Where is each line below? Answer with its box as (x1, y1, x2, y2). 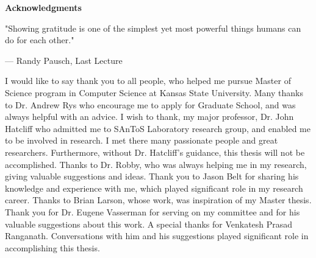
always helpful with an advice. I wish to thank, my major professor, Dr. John (5, 110, 294, 123)
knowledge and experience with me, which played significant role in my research (5, 181, 303, 194)
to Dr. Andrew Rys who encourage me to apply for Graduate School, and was (5, 98, 296, 111)
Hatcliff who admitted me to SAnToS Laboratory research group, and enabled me (5, 122, 311, 134)
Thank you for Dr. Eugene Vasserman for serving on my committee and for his (5, 205, 300, 218)
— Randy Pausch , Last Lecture (5, 54, 123, 66)
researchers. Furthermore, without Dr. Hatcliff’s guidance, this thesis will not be (5, 145, 305, 158)
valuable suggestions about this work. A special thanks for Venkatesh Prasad (5, 217, 293, 230)
